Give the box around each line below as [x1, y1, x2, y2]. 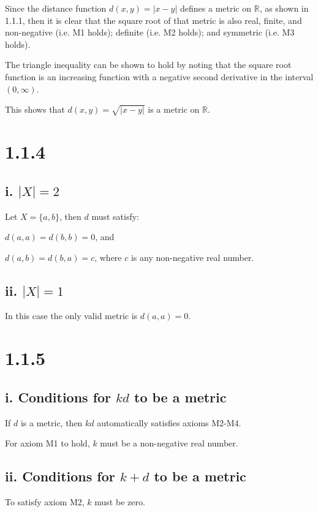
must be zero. [94, 495, 145, 508]
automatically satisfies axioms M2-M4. [97, 416, 241, 429]
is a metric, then [20, 416, 83, 429]
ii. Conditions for [5, 467, 115, 486]
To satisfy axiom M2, [5, 495, 85, 508]
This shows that [5, 103, 65, 116]
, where [94, 250, 122, 263]
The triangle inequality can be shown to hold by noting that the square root [5, 58, 292, 71]
